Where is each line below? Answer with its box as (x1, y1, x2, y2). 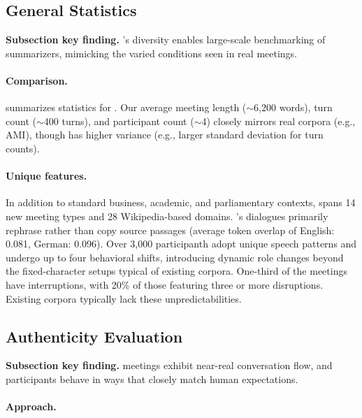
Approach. (6, 399, 57, 414)
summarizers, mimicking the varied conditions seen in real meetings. (6, 45, 298, 60)
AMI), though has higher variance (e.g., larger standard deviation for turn (6, 127, 324, 142)
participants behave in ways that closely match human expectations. (6, 371, 298, 386)
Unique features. (6, 168, 87, 183)
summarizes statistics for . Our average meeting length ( (6, 100, 247, 115)
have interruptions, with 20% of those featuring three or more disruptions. (6, 277, 324, 291)
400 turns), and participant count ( (43, 113, 194, 128)
